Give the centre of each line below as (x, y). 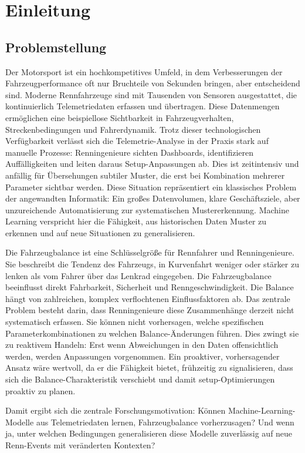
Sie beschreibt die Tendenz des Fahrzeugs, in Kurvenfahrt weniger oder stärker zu (152, 264)
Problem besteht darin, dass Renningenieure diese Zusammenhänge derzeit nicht (150, 310)
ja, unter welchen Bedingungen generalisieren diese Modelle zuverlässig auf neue (149, 433)
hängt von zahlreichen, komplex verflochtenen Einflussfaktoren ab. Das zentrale (148, 298)
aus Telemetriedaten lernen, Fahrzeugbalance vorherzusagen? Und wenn (165, 422)
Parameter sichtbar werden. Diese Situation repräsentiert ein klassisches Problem (151, 187)
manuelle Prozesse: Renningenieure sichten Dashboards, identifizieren (130, 152)
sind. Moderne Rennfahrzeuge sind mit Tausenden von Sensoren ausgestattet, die (151, 94)
